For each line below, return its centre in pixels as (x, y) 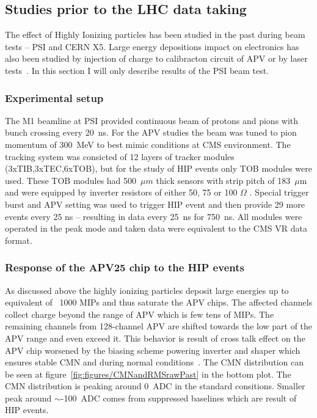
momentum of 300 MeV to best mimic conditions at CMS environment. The (148, 144)
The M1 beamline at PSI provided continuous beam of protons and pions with (152, 120)
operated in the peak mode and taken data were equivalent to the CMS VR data (156, 228)
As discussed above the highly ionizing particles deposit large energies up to (147, 290)
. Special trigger (279, 192)
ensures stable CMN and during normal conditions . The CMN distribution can (155, 362)
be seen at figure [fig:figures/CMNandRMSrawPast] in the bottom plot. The (148, 374)
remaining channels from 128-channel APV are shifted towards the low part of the (159, 326)
